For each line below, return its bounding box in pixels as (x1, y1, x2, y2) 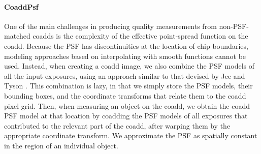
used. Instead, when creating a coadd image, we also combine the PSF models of (4, 60, 255, 71)
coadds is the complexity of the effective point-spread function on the (32, 30, 248, 41)
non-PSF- (219, 20, 249, 31)
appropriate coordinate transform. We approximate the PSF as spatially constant (4, 130, 257, 141)
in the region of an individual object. (4, 140, 118, 150)
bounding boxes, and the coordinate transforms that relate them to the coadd (4, 90, 246, 101)
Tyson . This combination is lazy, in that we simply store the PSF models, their (4, 80, 253, 91)
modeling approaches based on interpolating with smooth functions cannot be (4, 50, 246, 61)
